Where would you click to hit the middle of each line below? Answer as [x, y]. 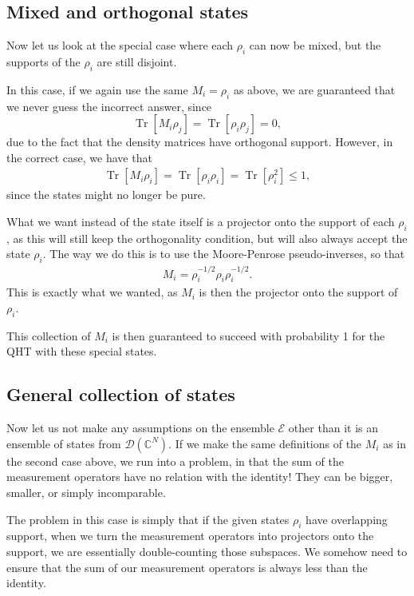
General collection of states [121, 394]
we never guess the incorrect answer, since [109, 106]
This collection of [49, 335]
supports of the [43, 62]
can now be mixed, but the [315, 45]
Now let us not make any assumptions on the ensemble [140, 428]
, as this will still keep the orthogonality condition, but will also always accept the [207, 238]
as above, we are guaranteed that [314, 89]
